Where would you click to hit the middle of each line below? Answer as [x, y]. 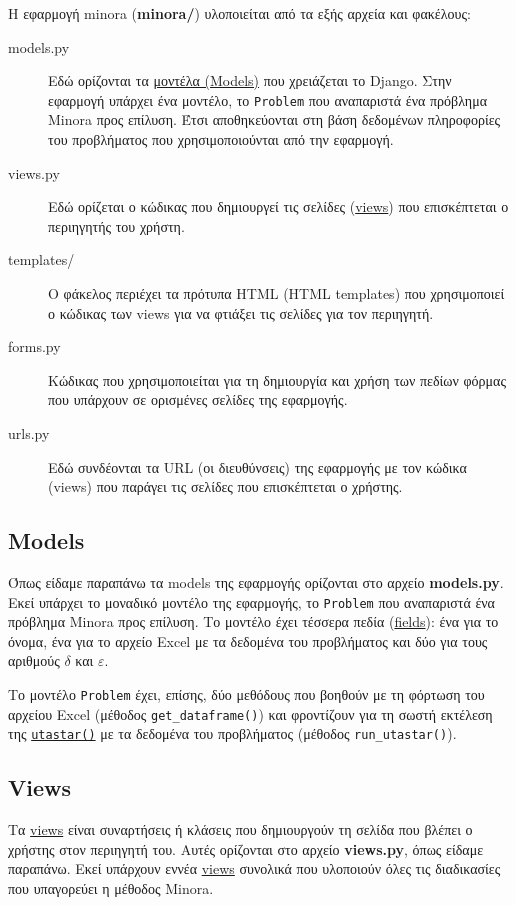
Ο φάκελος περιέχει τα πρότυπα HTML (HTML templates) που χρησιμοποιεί [276, 293]
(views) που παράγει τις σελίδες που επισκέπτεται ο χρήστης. [225, 486]
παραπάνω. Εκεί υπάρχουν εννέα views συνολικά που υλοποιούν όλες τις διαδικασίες [254, 868]
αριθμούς [34, 660]
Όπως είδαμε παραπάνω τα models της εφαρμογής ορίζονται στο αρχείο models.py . [256, 581]
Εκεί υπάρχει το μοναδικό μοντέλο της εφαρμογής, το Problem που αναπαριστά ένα [251, 601]
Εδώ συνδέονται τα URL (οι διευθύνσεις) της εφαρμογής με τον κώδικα [257, 466]
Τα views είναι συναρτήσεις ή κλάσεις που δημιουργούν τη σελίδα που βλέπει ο [240, 829]
